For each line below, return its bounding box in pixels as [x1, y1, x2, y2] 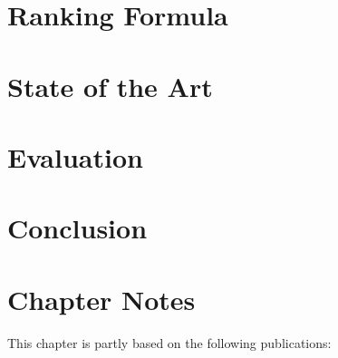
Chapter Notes [7, 280, 196, 317]
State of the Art [7, 67, 213, 104]
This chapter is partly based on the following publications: [7, 333, 332, 352]
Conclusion [7, 209, 148, 247]
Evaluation [7, 138, 143, 175]
